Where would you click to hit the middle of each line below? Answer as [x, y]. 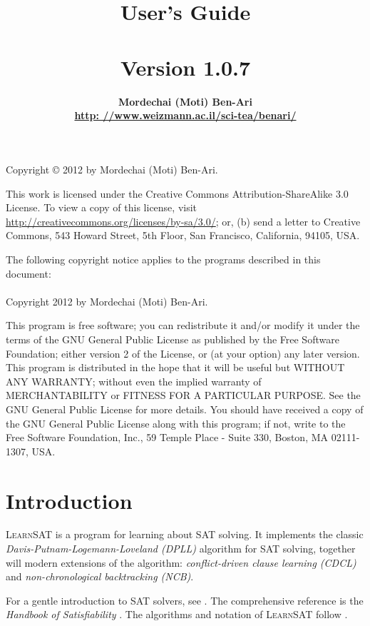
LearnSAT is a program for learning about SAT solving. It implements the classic [185, 534]
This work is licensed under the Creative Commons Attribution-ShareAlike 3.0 [177, 193]
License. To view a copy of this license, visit [102, 207]
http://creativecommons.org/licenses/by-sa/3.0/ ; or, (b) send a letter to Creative [183, 221]
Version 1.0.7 [185, 67]
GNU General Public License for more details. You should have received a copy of [185, 409]
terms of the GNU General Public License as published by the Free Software [173, 339]
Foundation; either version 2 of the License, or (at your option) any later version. [183, 353]
